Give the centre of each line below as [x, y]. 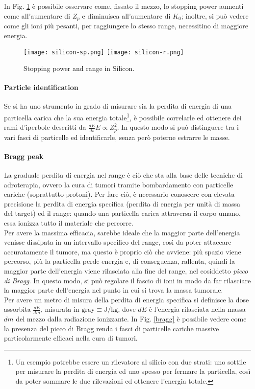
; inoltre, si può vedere [215, 15]
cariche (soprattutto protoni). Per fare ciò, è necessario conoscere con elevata [119, 194]
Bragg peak [24, 156]
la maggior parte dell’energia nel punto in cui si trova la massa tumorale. [114, 290]
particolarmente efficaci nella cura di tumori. [71, 338]
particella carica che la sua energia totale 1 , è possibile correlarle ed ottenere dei [123, 116]
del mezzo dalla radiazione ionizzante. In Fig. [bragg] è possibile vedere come [131, 319]
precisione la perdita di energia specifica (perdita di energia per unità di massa [122, 203]
